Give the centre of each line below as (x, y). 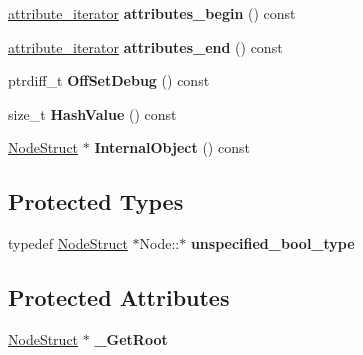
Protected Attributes (119, 297)
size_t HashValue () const (92, 113)
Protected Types (96, 201)
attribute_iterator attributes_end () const (145, 46)
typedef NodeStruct (68, 243)
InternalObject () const (172, 147)
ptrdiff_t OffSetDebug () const (109, 80)
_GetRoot (131, 338)
